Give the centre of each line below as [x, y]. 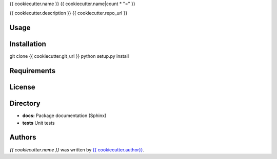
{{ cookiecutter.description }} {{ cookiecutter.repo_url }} [68, 13]
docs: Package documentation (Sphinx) [64, 116]
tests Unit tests [38, 123]
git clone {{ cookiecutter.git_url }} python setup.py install [69, 56]
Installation [28, 44]
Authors [23, 137]
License [22, 87]
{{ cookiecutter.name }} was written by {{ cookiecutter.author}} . [77, 150]
